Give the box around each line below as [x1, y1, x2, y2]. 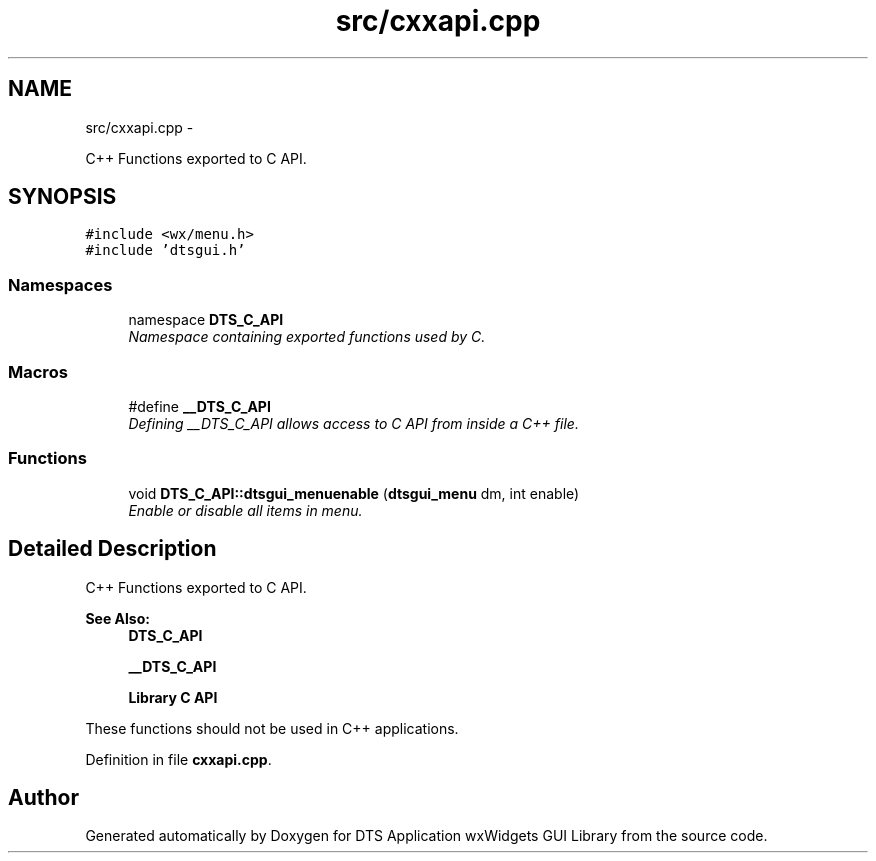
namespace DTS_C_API [128, 311, 284, 329]
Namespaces [8, 274, 113, 295]
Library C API [128, 688, 218, 706]
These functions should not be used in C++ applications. [85, 719, 459, 737]
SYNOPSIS [8, 184, 117, 210]
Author [8, 784, 79, 810]
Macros [8, 361, 68, 382]
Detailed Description [8, 536, 217, 562]
